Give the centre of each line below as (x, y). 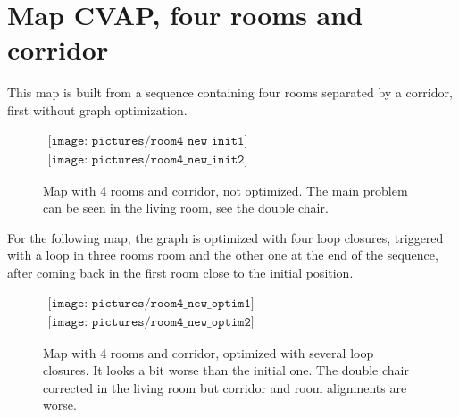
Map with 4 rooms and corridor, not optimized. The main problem (225, 190)
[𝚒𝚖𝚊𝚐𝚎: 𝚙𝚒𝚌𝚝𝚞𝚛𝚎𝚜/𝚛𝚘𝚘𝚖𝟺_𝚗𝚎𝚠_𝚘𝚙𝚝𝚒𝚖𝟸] (151, 322)
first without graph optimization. (97, 109)
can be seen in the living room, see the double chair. (186, 208)
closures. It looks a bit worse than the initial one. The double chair (226, 370)
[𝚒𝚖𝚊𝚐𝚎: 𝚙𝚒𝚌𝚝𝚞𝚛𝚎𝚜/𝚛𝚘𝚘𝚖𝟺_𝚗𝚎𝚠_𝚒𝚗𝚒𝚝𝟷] (148, 141)
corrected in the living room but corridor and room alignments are (225, 387)
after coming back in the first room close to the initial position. (180, 272)
